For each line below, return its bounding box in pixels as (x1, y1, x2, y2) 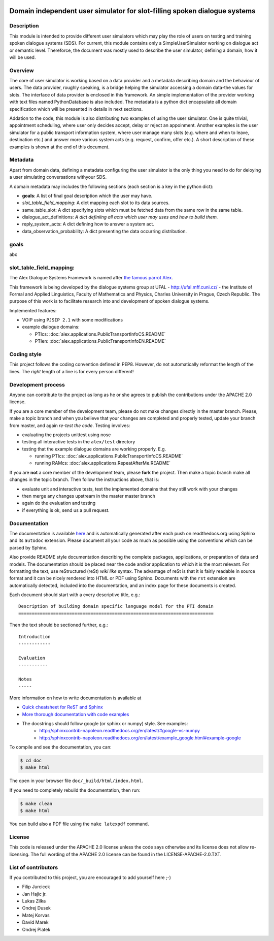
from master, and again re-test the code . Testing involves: (9, 422, 130, 429)
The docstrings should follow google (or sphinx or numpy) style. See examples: (22, 720, 188, 726)
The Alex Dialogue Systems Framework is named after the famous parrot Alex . (9, 275, 174, 281)
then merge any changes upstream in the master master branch (22, 493, 156, 499)
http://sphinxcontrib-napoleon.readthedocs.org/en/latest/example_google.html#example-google (39, 734, 241, 741)
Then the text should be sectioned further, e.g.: (9, 622, 109, 628)
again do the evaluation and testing (22, 500, 96, 506)
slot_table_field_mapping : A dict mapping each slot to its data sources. (22, 200, 170, 206)
